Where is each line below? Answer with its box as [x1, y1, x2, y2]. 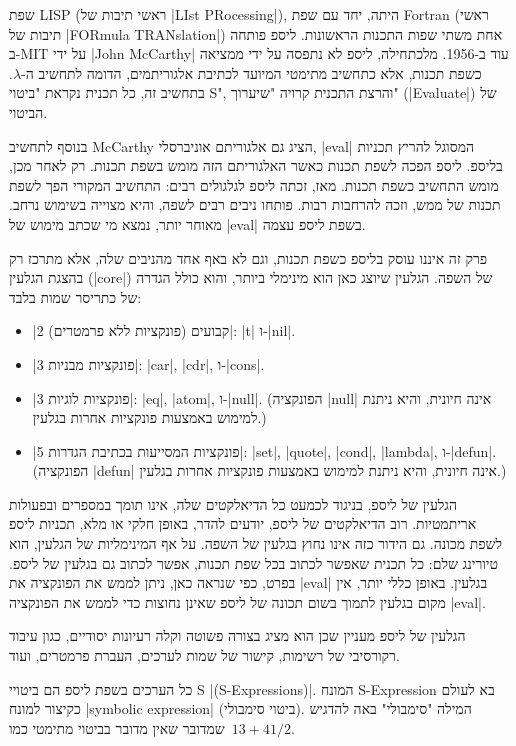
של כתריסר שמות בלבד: [9, 286, 142, 307]
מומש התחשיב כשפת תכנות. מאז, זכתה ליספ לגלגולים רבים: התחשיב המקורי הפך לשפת [9, 174, 499, 195]
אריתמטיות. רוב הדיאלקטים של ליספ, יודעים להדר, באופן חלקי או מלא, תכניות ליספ [9, 513, 477, 534]
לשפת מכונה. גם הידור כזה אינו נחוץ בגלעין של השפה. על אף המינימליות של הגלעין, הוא [9, 533, 503, 554]
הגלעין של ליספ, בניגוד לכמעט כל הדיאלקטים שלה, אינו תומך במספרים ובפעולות [9, 493, 458, 514]
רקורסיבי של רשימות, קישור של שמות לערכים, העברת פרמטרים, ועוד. [9, 645, 400, 666]
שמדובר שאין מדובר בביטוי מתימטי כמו [9, 717, 225, 738]
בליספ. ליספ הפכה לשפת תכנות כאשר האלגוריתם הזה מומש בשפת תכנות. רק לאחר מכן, [9, 155, 503, 176]
